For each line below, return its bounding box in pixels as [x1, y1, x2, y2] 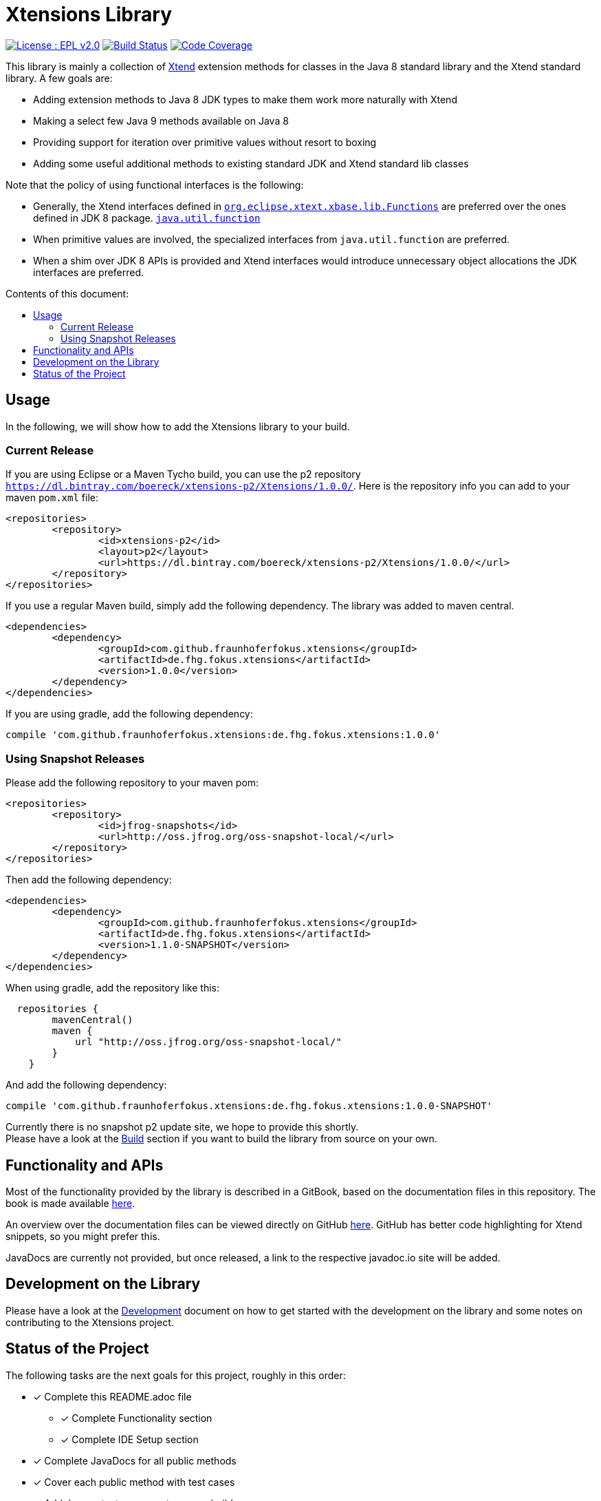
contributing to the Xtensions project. [6, 1316, 174, 1328]
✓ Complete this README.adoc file [33, 1390, 192, 1403]
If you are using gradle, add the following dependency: [6, 708, 253, 720]
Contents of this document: [6, 287, 129, 300]
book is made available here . [6, 1197, 135, 1209]
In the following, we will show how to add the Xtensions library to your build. [6, 420, 350, 432]
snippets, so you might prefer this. [6, 1230, 160, 1242]
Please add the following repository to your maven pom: [6, 777, 259, 789]
